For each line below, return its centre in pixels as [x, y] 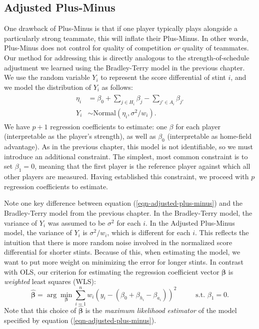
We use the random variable [47, 77]
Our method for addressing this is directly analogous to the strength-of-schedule [127, 57]
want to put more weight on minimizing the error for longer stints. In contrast [124, 262]
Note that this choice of [40, 310]
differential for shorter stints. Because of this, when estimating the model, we [122, 252]
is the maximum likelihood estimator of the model [161, 310]
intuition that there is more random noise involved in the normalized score [118, 242]
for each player [198, 126]
